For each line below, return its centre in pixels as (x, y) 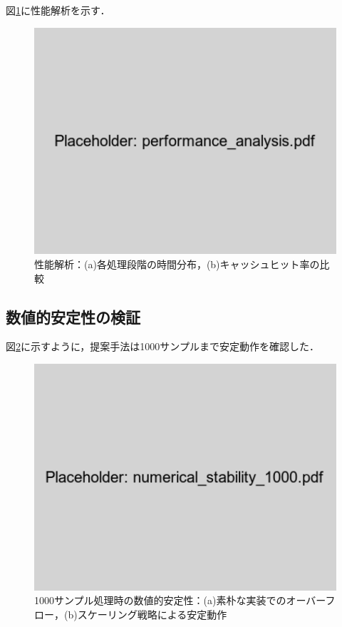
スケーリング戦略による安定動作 (152, 614)
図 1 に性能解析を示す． (58, 10)
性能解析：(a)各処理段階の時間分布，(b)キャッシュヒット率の (177, 264)
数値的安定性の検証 (73, 316)
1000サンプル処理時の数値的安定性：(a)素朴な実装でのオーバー (180, 600)
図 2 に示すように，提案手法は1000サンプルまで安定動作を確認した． (162, 346)
